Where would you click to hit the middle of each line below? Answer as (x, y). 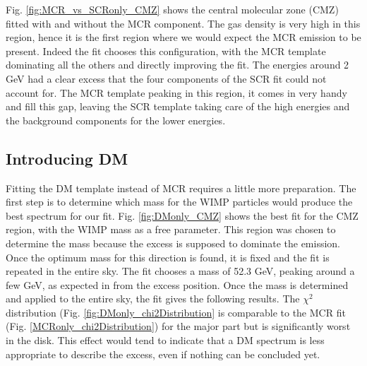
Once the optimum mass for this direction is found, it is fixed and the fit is (168, 257)
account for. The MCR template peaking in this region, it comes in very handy (176, 92)
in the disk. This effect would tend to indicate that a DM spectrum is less (165, 340)
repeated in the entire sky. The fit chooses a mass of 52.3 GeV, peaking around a (180, 271)
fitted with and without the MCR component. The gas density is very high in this (183, 23)
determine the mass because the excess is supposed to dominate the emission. (173, 243)
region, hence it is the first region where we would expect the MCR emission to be (183, 37)
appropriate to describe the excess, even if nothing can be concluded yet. (163, 354)
